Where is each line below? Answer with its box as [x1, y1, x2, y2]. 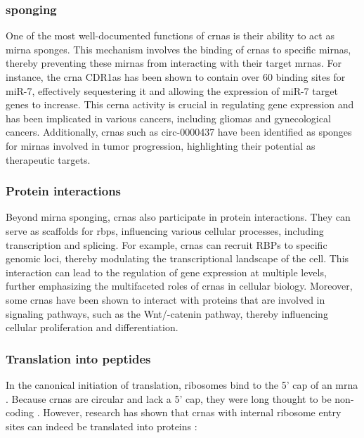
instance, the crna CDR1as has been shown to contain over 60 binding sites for [6, 70, 346, 84]
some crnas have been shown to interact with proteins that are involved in [6, 292, 325, 307]
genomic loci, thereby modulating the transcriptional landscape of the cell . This [6, 251, 349, 266]
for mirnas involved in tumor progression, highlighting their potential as [6, 138, 316, 153]
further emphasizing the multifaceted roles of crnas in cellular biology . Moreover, [6, 278, 353, 293]
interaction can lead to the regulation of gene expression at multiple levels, [6, 264, 327, 279]
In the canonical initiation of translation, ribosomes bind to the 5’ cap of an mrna [6, 377, 358, 392]
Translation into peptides [6, 349, 151, 367]
